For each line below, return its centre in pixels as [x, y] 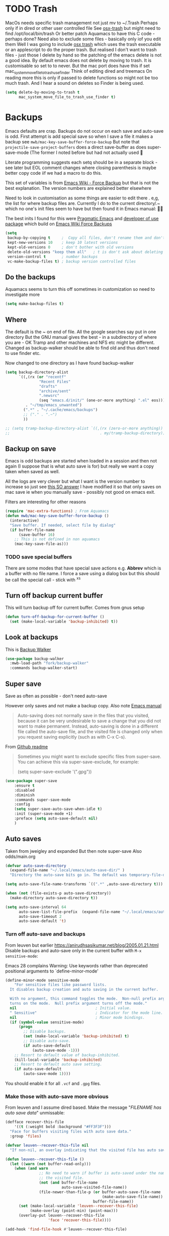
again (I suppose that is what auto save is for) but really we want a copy [80, 466]
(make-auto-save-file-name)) [133, 1197]
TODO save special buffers [38, 557]
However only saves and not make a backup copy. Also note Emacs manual [83, 706]
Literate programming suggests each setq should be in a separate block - [81, 163]
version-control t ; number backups [53, 256]
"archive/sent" [55, 391]
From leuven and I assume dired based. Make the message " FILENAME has [83, 1108]
